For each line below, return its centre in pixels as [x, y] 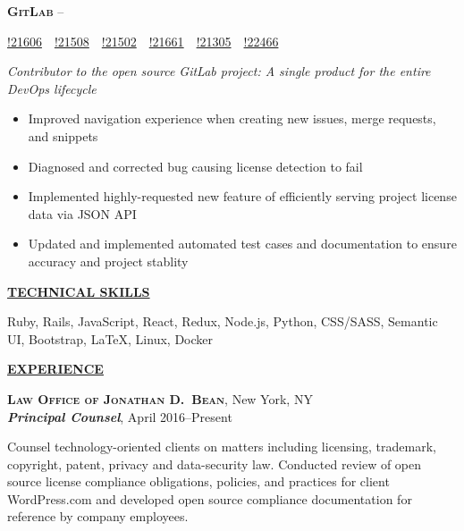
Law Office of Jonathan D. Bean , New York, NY [160, 398]
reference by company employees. [98, 516]
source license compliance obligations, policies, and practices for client [198, 481]
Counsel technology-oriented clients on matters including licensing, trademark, [222, 447]
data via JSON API [82, 213]
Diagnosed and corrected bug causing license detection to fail [195, 166]
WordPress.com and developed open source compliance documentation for [210, 498]
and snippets [63, 135]
